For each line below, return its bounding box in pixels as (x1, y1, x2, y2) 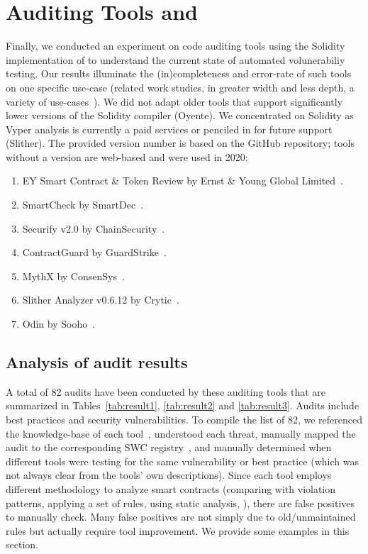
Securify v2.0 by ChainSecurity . (22, 221, 165, 236)
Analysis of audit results (6, 351, 188, 373)
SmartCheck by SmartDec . (22, 197, 144, 212)
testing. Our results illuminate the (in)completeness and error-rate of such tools (6, 66, 352, 81)
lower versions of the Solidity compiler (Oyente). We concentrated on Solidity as (6, 108, 354, 123)
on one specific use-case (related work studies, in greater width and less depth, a (6, 79, 355, 94)
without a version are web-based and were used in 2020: (6, 149, 248, 164)
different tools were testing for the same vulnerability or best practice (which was (6, 453, 359, 468)
